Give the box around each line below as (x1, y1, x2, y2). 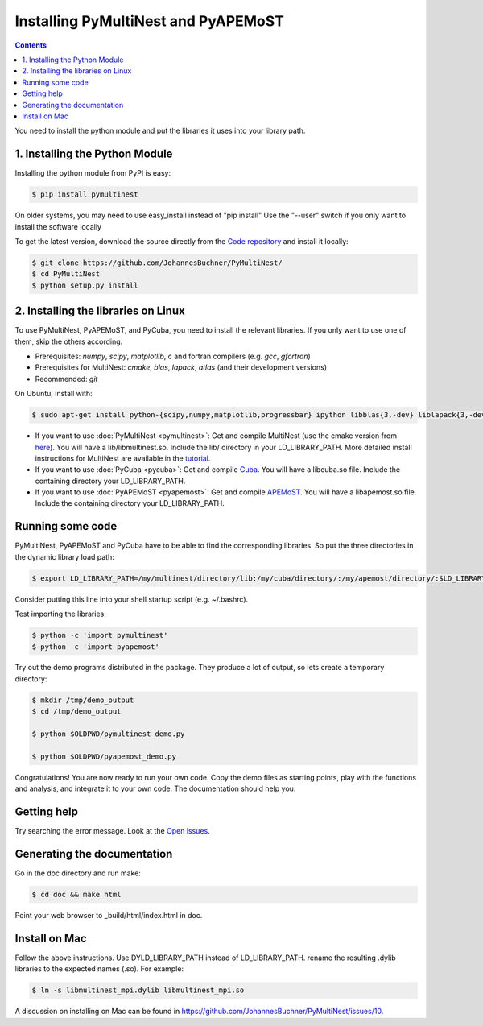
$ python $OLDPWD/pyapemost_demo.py (31, 751, 177, 761)
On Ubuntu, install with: (14, 389, 93, 399)
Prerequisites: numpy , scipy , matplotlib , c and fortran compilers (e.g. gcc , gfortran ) (35, 351, 312, 361)
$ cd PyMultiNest (31, 270, 101, 279)
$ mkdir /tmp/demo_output (31, 695, 134, 705)
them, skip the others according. (14, 337, 123, 346)
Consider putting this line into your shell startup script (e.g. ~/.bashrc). (14, 594, 249, 604)
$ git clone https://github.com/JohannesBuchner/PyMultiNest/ (31, 258, 283, 267)
